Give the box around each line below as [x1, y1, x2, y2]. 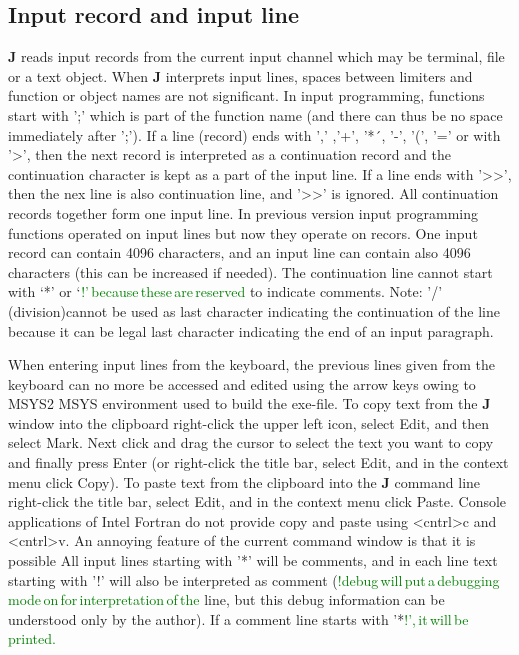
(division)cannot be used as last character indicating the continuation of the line [8, 300, 500, 321]
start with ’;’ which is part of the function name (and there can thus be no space [8, 104, 503, 125]
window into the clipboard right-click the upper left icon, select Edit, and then [8, 412, 490, 433]
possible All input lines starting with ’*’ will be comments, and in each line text [8, 550, 498, 571]
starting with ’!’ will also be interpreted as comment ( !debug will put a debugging [8, 569, 500, 590]
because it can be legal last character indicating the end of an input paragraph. [8, 320, 494, 341]
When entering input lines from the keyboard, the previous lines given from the [8, 354, 495, 375]
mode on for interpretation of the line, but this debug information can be [8, 589, 445, 610]
